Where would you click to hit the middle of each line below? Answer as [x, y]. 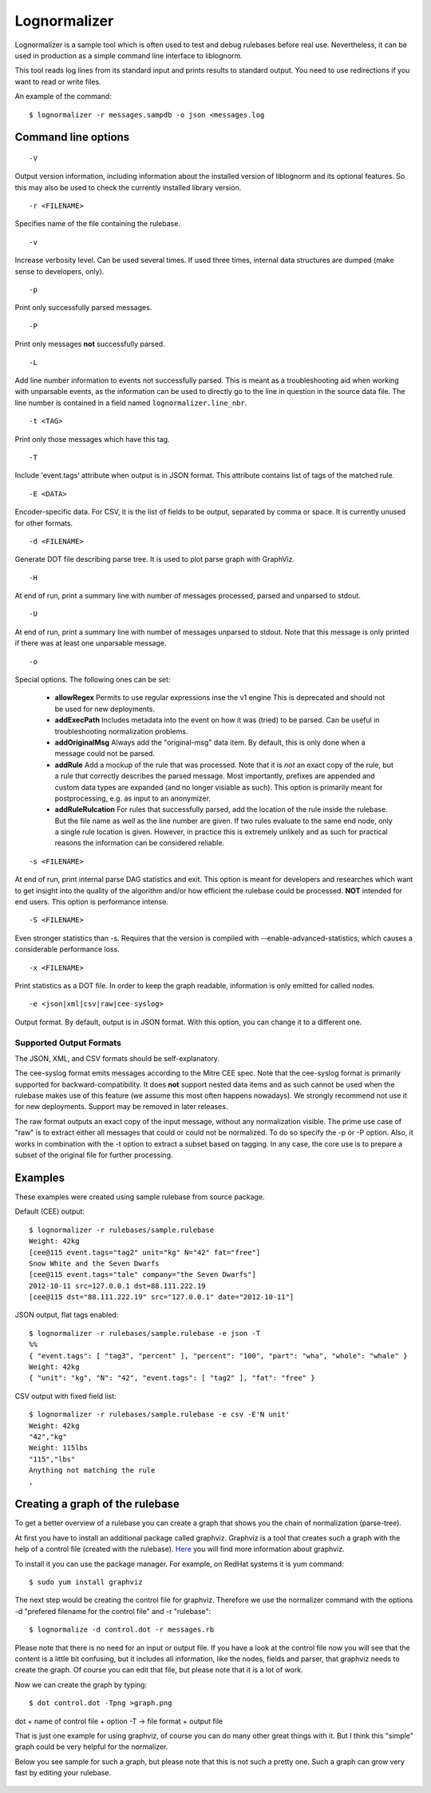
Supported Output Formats [68, 1043]
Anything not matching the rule [92, 1471]
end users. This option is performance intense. [92, 902]
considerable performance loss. [67, 949]
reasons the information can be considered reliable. [140, 843]
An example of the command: [63, 97]
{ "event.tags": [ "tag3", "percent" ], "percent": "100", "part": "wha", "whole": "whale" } [218, 1356]
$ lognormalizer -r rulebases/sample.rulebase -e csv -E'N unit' [160, 1415]
